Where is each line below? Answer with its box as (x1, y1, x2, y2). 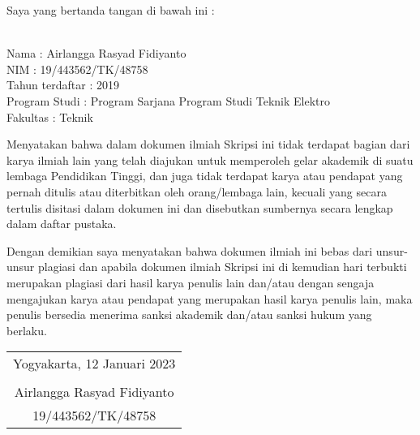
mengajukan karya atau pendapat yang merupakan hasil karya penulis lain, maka (6, 290, 413, 307)
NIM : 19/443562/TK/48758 (6, 60, 148, 77)
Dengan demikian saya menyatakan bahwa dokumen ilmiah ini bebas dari (6, 242, 373, 259)
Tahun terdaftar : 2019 (6, 76, 119, 93)
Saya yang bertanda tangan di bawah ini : (6, 2, 215, 18)
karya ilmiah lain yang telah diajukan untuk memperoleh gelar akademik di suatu (6, 151, 414, 168)
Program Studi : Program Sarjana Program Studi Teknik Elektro (6, 92, 331, 109)
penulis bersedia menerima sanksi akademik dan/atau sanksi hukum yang (6, 306, 372, 323)
